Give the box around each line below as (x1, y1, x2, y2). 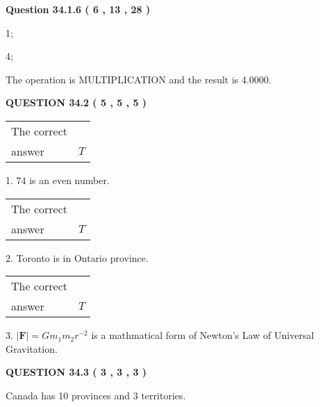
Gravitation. (6, 341, 58, 356)
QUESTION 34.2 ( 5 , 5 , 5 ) (6, 95, 147, 110)
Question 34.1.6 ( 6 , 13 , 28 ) (6, 2, 151, 16)
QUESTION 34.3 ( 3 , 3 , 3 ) (6, 365, 147, 379)
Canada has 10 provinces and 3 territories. (6, 388, 186, 402)
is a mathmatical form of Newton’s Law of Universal (91, 328, 314, 342)
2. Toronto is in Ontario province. (6, 250, 149, 265)
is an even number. (29, 172, 110, 187)
